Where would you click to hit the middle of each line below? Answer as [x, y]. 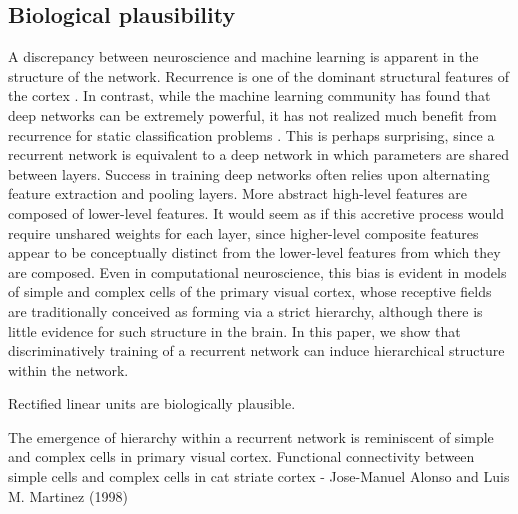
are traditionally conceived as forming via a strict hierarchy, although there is [245, 310]
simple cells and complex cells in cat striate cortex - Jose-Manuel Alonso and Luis [259, 476]
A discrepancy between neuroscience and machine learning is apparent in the [243, 56]
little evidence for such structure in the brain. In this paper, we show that [234, 330]
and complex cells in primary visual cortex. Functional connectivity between [241, 456]
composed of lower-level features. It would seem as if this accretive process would [256, 212]
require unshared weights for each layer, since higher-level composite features [243, 232]
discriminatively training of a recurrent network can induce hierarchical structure [256, 350]
